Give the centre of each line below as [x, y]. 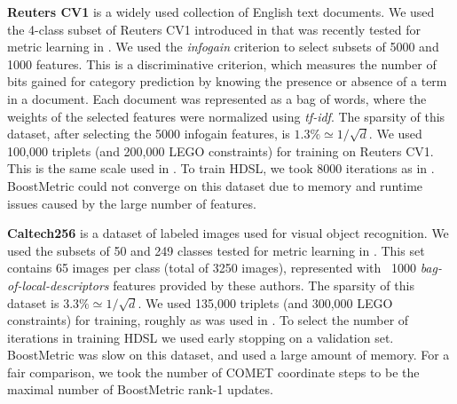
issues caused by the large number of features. [132, 203]
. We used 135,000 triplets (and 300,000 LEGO [265, 302]
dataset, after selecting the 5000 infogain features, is [149, 134]
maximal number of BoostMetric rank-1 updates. [140, 389]
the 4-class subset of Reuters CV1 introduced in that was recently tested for [214, 29]
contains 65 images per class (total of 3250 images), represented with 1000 [212, 268]
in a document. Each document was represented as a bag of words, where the [217, 98]
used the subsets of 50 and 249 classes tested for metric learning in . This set [216, 250]
